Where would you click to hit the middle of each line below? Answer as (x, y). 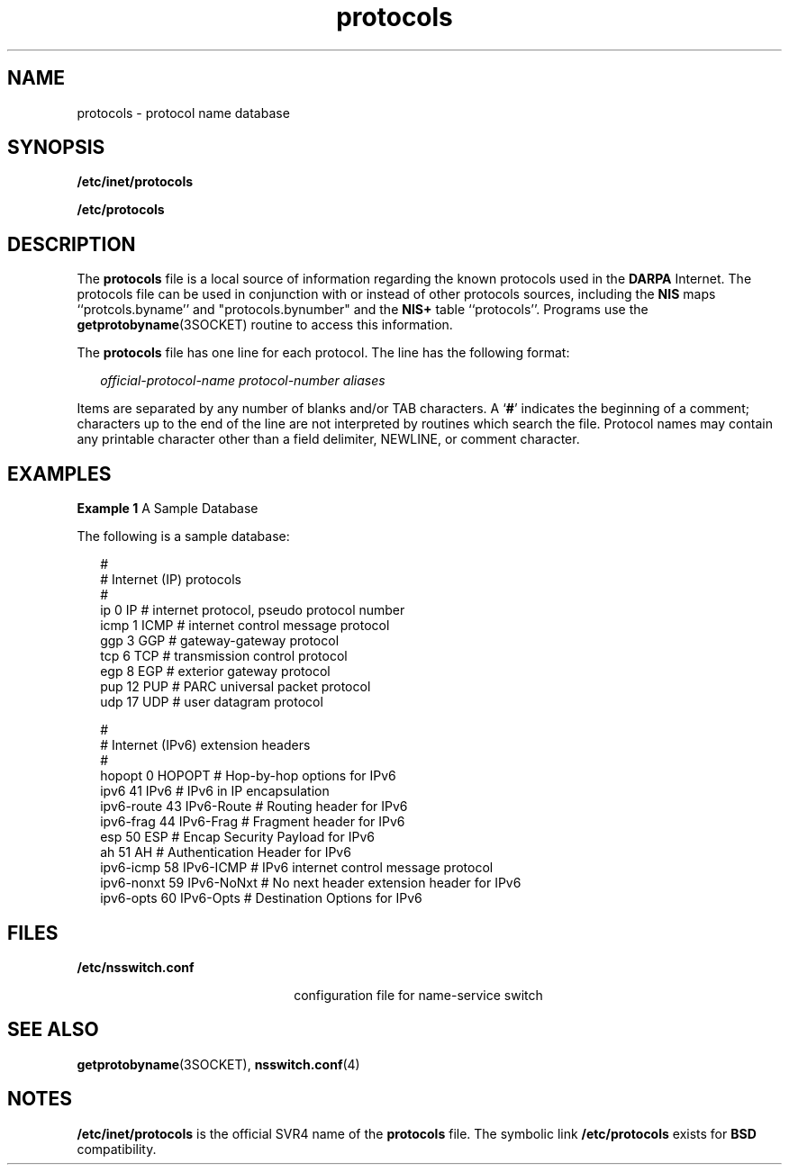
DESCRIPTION (72, 244)
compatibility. (117, 1149)
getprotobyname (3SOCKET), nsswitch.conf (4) (218, 1064)
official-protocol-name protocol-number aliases (243, 381)
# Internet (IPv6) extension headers (205, 745)
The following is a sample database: (183, 536)
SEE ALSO (53, 1030)
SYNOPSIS (56, 148)
